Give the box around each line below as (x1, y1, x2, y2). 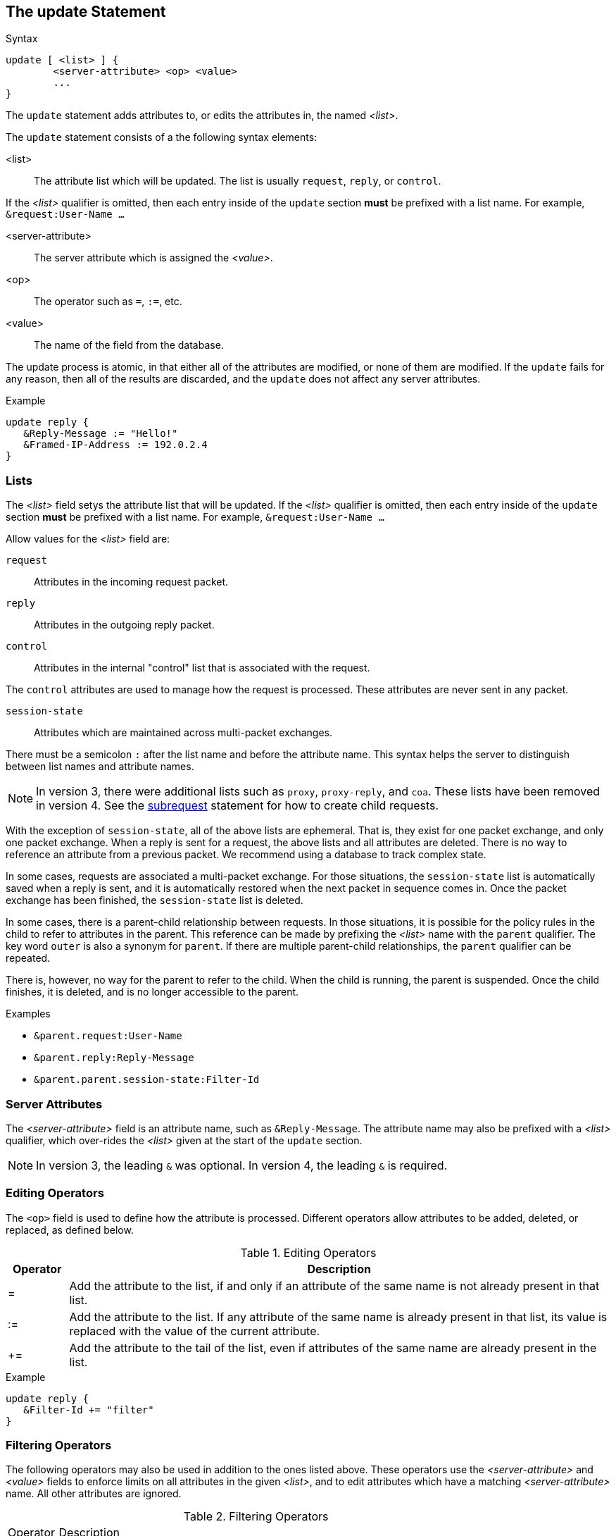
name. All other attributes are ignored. (6, 1487, 182, 1500)
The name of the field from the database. (34, 339, 224, 352)
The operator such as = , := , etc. (34, 295, 182, 308)
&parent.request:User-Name (34, 1030, 182, 1042)
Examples (6, 1008, 51, 1020)
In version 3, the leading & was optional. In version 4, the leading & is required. (36, 1158, 448, 1172)
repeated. (6, 952, 51, 965)
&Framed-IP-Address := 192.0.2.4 (23, 439, 208, 451)
